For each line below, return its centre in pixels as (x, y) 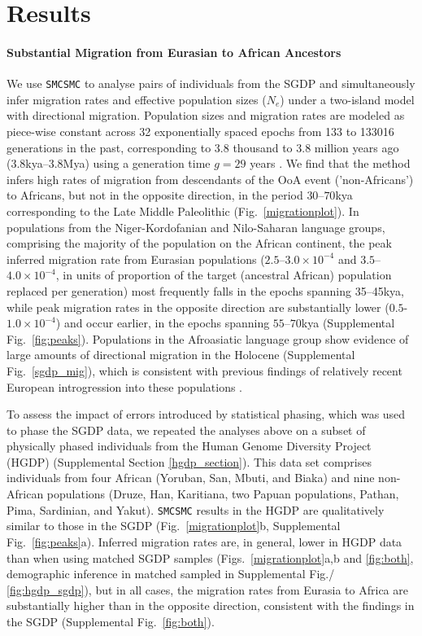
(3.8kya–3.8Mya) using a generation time (109, 163)
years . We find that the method (330, 163)
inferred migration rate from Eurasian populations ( (136, 259)
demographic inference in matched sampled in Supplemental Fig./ (171, 574)
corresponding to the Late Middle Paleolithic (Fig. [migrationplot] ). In (183, 211)
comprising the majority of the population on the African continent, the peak (199, 243)
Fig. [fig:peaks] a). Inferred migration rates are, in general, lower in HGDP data (204, 541)
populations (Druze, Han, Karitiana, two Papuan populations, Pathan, (223, 494)
